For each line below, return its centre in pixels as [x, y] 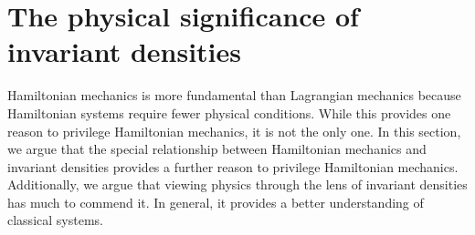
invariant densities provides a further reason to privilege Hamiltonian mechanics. [233, 166]
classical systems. [55, 220]
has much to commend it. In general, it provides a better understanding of [216, 202]
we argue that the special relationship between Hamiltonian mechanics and [217, 149]
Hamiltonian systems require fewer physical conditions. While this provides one [229, 112]
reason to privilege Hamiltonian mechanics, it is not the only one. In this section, [234, 131]
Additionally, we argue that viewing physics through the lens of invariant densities [237, 184]
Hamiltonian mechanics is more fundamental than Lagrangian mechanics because [234, 95]
